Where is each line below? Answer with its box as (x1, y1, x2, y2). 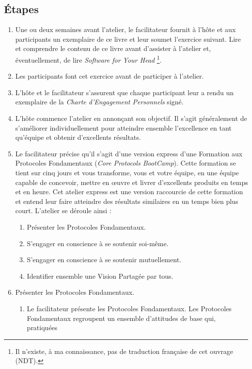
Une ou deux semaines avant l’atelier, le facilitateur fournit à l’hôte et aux (15, 24, 236, 34)
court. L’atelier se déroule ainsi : (15, 205, 111, 216)
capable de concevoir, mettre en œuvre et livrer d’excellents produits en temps (15, 177, 248, 187)
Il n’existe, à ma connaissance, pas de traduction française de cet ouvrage (15, 346, 234, 356)
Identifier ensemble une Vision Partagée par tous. (27, 270, 173, 281)
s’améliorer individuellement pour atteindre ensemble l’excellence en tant (15, 122, 232, 133)
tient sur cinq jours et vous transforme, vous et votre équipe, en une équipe (15, 167, 239, 177)
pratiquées (27, 322, 58, 333)
